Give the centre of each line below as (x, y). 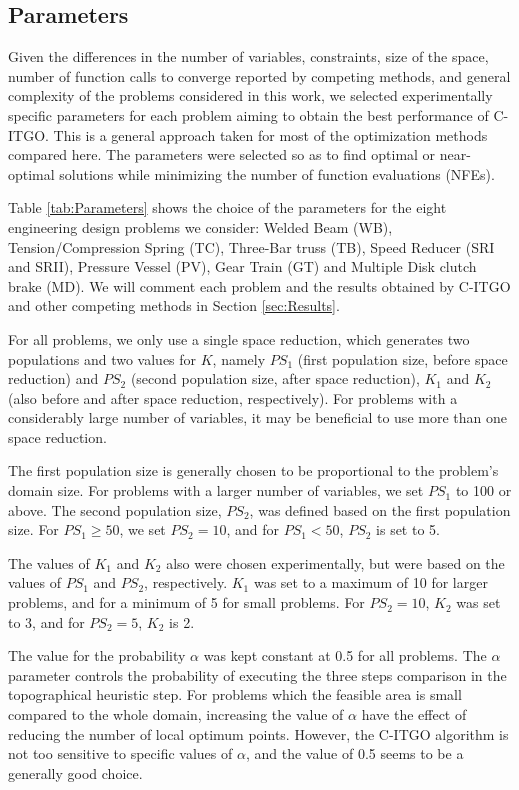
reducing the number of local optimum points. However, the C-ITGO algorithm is (258, 733)
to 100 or (483, 490)
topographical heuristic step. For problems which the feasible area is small (235, 694)
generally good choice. (75, 772)
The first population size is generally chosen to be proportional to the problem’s (253, 470)
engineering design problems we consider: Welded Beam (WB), (200, 226)
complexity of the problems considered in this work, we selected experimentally (250, 95)
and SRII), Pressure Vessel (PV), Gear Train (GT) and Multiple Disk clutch (242, 266)
